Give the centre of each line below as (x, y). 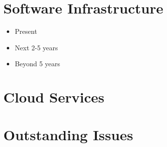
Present (26, 31)
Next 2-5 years (36, 47)
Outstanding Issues (68, 135)
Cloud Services (54, 97)
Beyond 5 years (38, 64)
